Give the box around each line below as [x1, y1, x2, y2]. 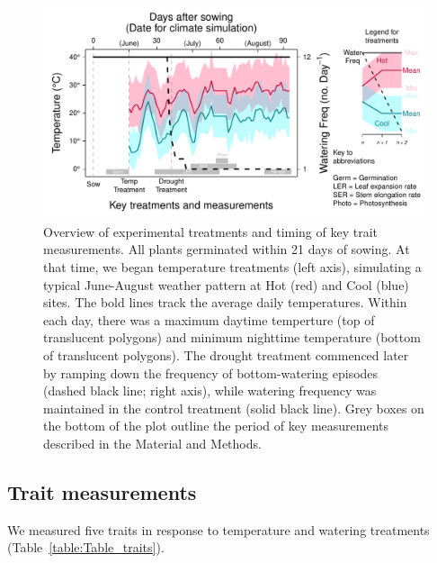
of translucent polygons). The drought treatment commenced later [43, 345, 409, 364]
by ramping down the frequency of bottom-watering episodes [43, 363, 379, 382]
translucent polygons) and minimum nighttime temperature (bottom [43, 328, 421, 347]
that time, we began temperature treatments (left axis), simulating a [43, 257, 422, 276]
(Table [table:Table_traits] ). [7, 538, 165, 557]
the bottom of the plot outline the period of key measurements [43, 416, 389, 435]
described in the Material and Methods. [43, 433, 262, 452]
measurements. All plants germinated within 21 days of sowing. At [43, 240, 410, 259]
